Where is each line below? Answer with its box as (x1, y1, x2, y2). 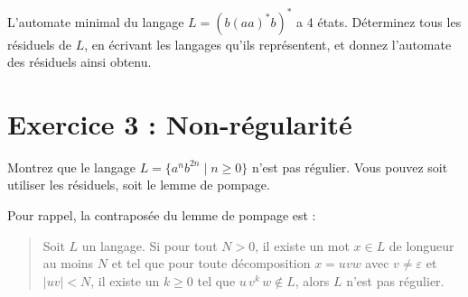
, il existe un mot (255, 236, 350, 255)
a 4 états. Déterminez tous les (296, 12, 462, 31)
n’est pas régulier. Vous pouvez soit (251, 157, 448, 176)
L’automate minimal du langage (7, 12, 184, 31)
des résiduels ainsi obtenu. (7, 52, 152, 71)
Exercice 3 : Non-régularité (7, 105, 352, 142)
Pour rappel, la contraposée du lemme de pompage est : (7, 206, 316, 224)
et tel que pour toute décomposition (111, 254, 311, 273)
